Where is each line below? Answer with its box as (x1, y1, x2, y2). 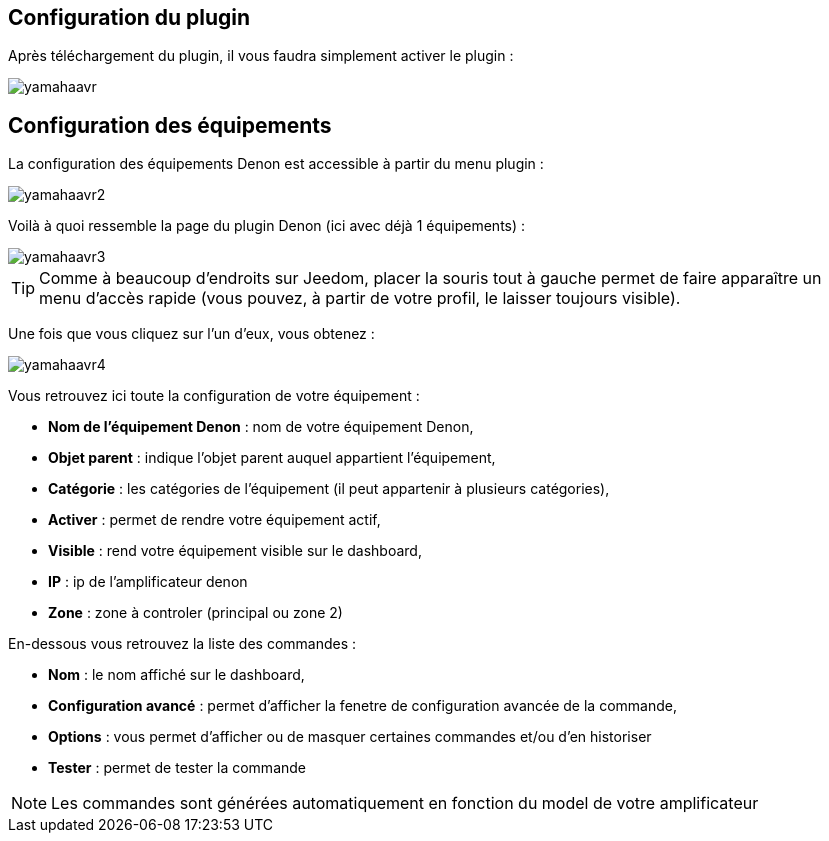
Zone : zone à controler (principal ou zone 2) (48, 604, 343, 622)
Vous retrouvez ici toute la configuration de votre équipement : (8, 387, 420, 405)
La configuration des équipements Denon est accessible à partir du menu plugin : (8, 155, 544, 173)
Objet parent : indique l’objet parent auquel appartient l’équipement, (48, 449, 496, 467)
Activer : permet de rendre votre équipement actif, (48, 511, 381, 529)
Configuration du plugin (8, 5, 251, 30)
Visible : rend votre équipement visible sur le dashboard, (48, 542, 422, 560)
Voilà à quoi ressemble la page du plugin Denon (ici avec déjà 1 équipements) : (8, 217, 526, 235)
